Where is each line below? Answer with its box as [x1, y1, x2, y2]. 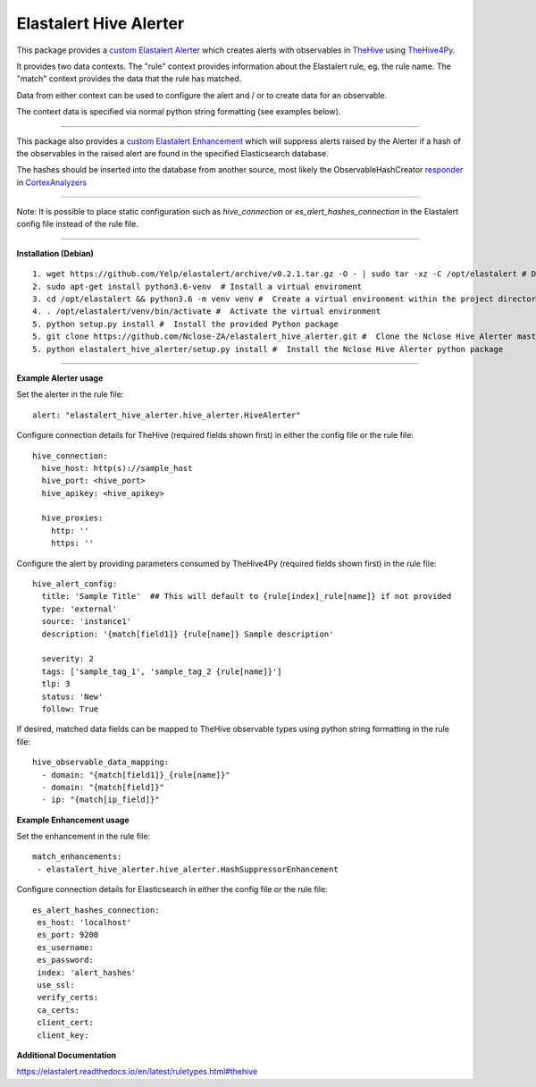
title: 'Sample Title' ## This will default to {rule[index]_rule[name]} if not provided [41, 591, 452, 602]
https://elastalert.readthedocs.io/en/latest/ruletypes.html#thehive [16, 1066, 258, 1077]
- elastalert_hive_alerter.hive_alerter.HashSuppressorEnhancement [37, 864, 339, 874]
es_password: [37, 955, 94, 965]
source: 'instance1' [41, 617, 132, 627]
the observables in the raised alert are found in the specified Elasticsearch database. [16, 147, 330, 158]
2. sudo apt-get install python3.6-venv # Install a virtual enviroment [32, 282, 363, 291]
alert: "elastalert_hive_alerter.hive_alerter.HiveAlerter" [32, 409, 301, 420]
